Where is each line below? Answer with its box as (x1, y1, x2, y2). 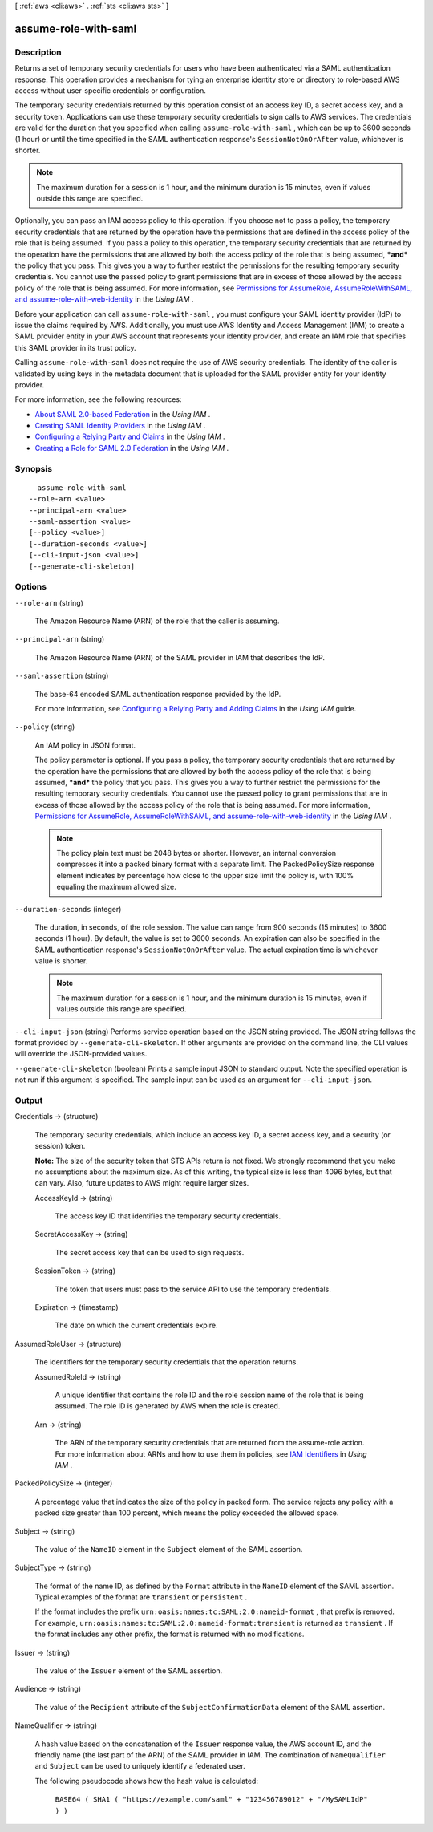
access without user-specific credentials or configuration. (14, 85, 206, 95)
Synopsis (14, 463, 52, 474)
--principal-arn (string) (14, 634, 105, 644)
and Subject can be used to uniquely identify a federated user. (34, 1761, 246, 1771)
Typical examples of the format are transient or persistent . (34, 1592, 248, 1602)
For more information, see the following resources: (14, 395, 182, 404)
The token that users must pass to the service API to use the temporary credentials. (55, 1284, 332, 1294)
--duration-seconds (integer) (14, 904, 122, 914)
